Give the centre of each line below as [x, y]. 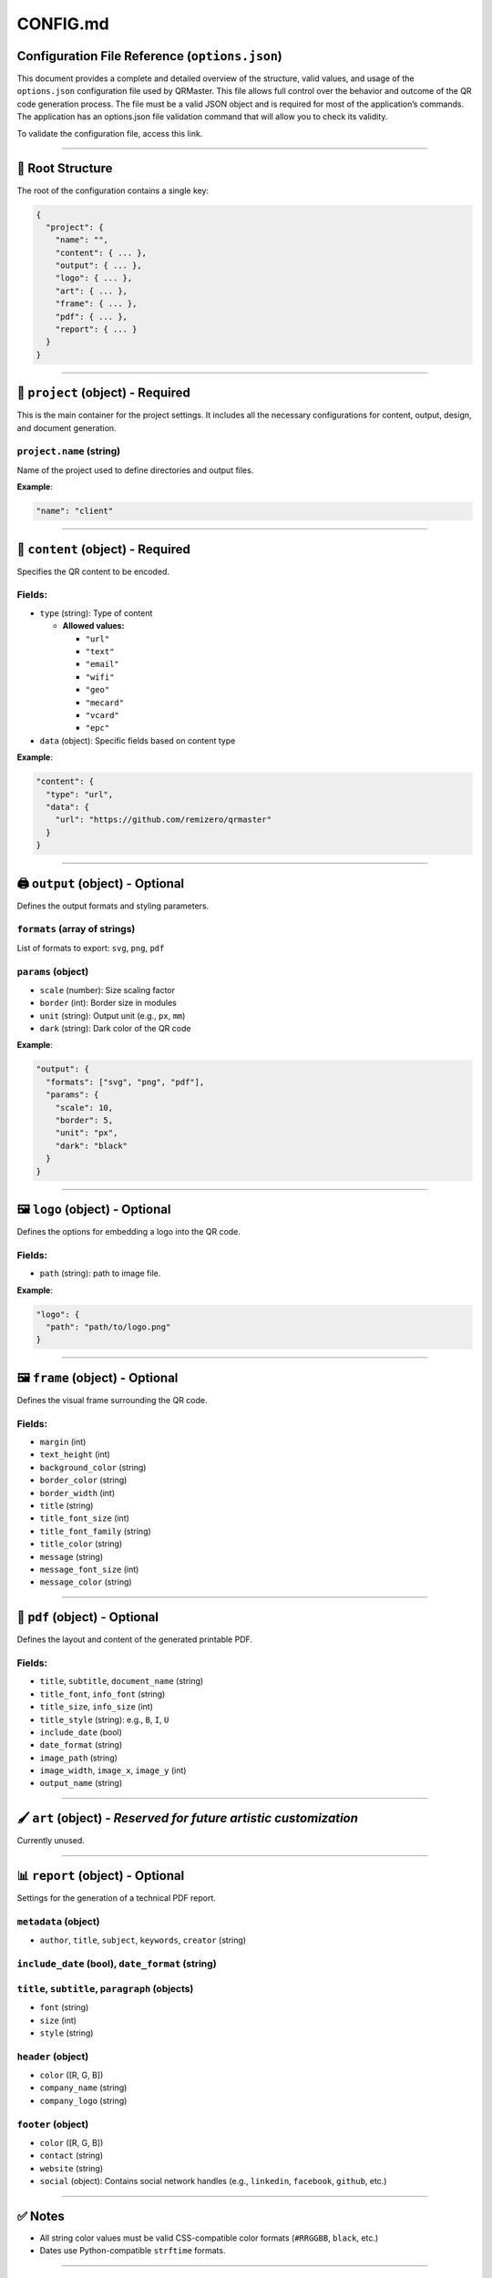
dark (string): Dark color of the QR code [115, 1029]
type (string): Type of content [96, 613]
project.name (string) [69, 451]
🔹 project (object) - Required [103, 393]
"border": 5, [84, 1120]
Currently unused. [51, 1841]
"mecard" [105, 703]
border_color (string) [83, 1480]
